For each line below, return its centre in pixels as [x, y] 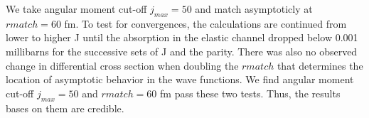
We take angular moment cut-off [76, 9]
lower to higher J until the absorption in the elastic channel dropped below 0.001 [182, 37]
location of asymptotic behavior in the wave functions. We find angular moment [180, 79]
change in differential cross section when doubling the [122, 65]
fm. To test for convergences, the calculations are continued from [205, 23]
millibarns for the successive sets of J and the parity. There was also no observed [182, 51]
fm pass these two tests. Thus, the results [250, 93]
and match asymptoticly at [254, 9]
